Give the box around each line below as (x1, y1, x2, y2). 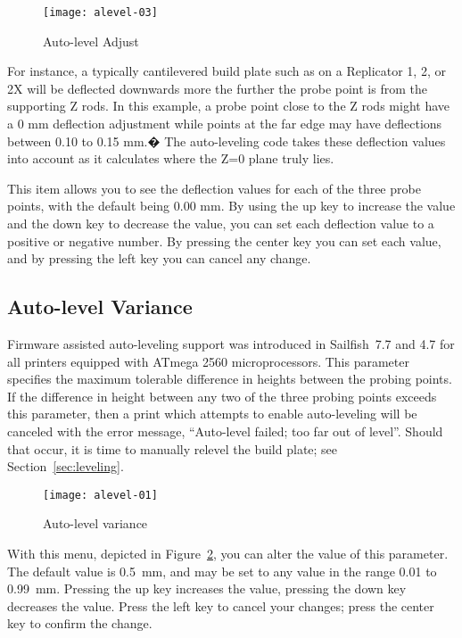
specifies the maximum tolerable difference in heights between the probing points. (7, 369, 452, 388)
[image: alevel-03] (43, 6, 158, 19)
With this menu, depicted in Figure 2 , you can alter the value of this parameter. (7, 543, 449, 562)
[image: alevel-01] (43, 488, 158, 501)
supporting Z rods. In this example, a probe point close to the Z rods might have (7, 96, 450, 115)
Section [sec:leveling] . (7, 457, 124, 476)
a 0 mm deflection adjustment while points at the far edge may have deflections (7, 114, 442, 133)
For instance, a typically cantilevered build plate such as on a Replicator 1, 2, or (7, 62, 446, 80)
